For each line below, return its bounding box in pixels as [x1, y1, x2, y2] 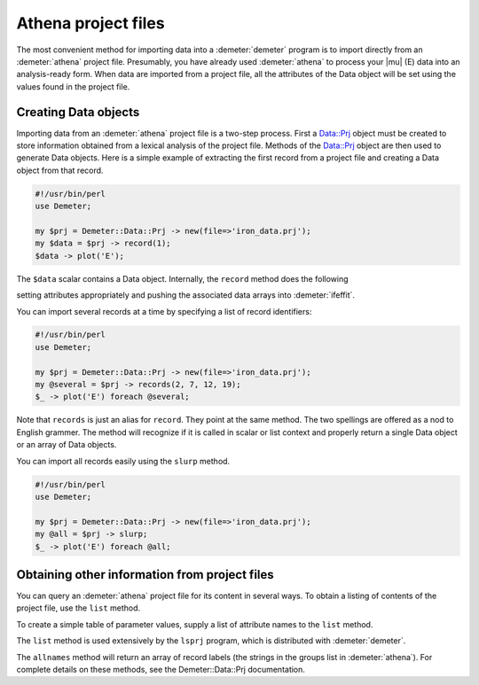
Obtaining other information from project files [16, 567, 274, 582]
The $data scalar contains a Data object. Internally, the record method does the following [16, 273, 349, 284]
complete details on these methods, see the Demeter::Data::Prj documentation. [16, 664, 306, 674]
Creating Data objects [16, 105, 140, 120]
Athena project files [16, 13, 165, 33]
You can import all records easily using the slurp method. [16, 455, 231, 466]
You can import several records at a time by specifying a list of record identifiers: [16, 306, 312, 316]
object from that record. [16, 165, 104, 175]
